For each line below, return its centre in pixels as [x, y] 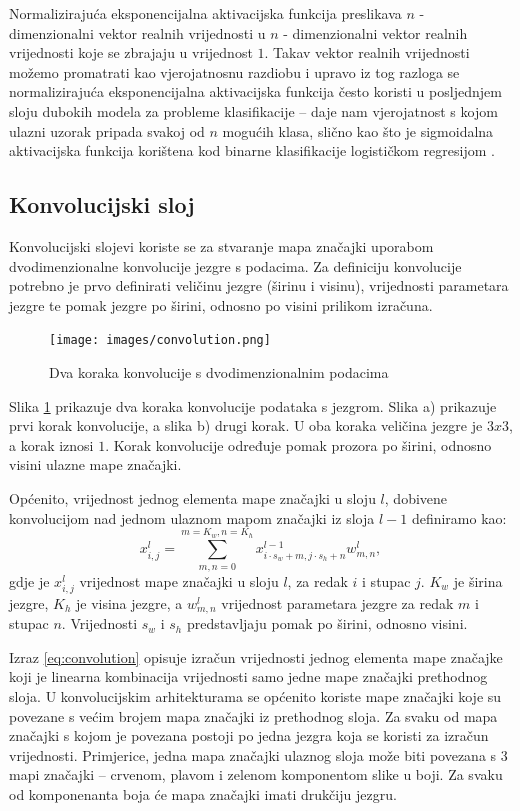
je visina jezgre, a [129, 602]
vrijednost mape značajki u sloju [179, 580]
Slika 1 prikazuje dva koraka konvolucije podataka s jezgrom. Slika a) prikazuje [253, 405]
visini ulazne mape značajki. [95, 464]
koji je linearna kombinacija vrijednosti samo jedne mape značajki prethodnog [248, 676]
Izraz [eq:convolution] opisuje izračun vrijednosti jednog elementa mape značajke [256, 656]
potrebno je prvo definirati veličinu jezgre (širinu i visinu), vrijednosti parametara [259, 285]
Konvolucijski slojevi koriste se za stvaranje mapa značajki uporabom [221, 245]
